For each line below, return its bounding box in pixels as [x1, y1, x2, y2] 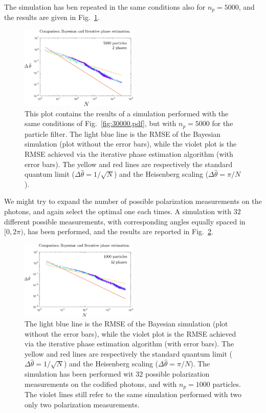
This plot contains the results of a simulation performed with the [25, 108, 229, 118]
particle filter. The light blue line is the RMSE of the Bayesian [25, 128, 221, 139]
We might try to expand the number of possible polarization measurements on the [4, 196, 262, 206]
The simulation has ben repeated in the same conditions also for [4, 2, 206, 12]
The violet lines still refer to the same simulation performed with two [25, 389, 241, 400]
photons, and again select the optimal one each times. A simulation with [4, 206, 232, 216]
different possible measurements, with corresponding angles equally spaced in [4, 216, 246, 226]
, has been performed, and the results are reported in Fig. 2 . [23, 226, 213, 237]
